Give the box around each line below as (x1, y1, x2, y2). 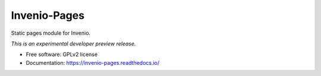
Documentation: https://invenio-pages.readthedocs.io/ (26, 59, 160, 66)
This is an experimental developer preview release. (11, 40, 136, 47)
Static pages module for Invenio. (11, 29, 91, 37)
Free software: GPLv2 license (26, 51, 98, 58)
